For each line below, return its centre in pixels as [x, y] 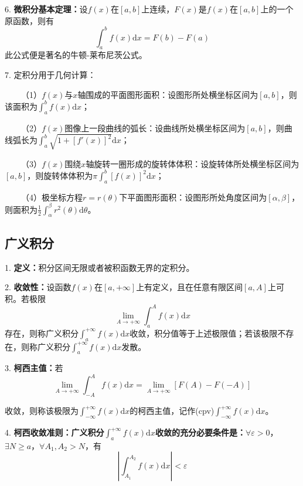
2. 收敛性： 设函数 [38, 287]
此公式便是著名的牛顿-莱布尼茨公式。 [76, 55]
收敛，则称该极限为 [42, 411]
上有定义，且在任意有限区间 [190, 287]
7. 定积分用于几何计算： [50, 75]
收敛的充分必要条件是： [200, 432]
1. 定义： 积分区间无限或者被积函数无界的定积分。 [100, 267]
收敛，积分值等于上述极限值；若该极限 [204, 333]
